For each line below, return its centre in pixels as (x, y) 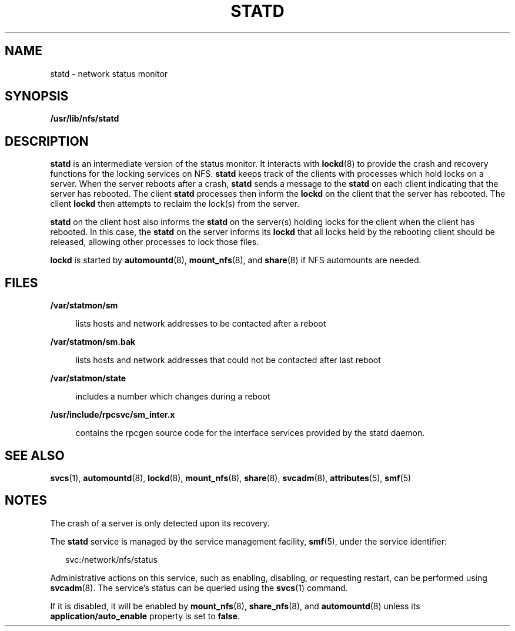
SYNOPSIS (37, 96)
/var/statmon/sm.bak (93, 342)
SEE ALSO (35, 455)
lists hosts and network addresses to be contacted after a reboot (201, 324)
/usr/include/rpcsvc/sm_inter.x (113, 415)
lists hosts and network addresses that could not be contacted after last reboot (228, 360)
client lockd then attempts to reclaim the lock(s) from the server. (175, 204)
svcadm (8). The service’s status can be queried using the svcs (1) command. (199, 588)
